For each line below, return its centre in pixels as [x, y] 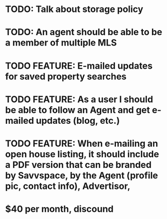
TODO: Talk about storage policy [74, 9]
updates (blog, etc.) [78, 121]
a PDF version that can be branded [78, 165]
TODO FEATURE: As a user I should [79, 99]
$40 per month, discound [59, 209]
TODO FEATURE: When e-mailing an [82, 143]
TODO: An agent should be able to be [84, 32]
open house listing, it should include [82, 154]
